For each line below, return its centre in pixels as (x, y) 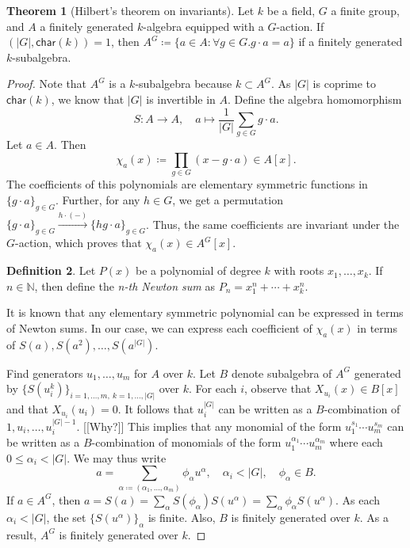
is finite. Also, (182, 517)
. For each (213, 388)
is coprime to (345, 84)
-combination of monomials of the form (186, 442)
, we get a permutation (228, 199)
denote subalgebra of (282, 373)
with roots (299, 270)
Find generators (45, 373)
